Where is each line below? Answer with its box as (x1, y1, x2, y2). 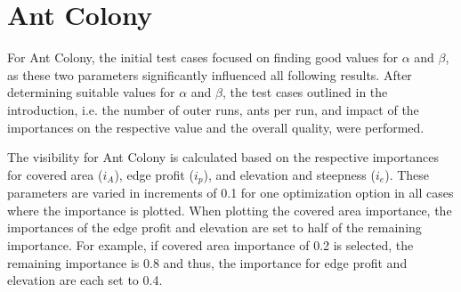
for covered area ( (7, 165, 103, 183)
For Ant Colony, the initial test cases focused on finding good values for (7, 48, 398, 67)
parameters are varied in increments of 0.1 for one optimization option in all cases (7, 183, 454, 202)
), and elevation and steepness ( (203, 165, 376, 183)
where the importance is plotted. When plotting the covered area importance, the (7, 200, 452, 219)
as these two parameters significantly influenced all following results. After (7, 65, 412, 84)
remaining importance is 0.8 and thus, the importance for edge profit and (7, 253, 408, 272)
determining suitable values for (7, 83, 175, 101)
